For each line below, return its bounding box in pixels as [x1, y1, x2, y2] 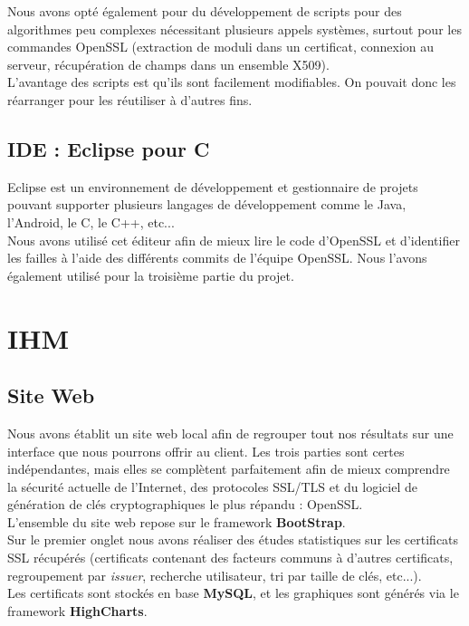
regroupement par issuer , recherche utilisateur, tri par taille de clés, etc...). [7, 565, 422, 584]
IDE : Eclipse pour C [7, 134, 210, 162]
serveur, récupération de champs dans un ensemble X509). [7, 54, 330, 73]
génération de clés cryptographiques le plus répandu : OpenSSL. [7, 495, 363, 514]
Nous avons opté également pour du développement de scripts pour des [7, 2, 402, 20]
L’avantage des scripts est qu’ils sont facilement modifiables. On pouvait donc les [7, 72, 456, 91]
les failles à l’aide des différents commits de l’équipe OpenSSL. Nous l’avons [7, 248, 427, 267]
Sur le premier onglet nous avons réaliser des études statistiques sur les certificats [7, 530, 459, 549]
